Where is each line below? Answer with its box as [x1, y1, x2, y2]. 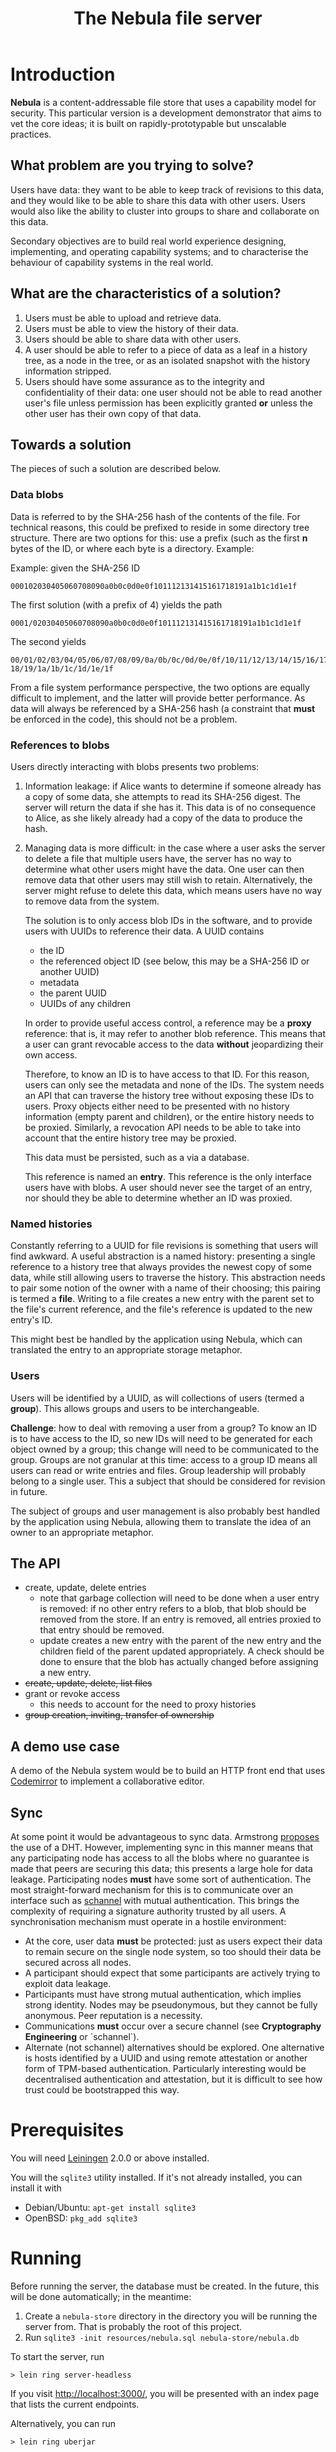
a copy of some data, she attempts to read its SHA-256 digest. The [24, 790, 301, 802]
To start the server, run [10, 2350, 105, 2362]
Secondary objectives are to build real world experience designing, [10, 235, 287, 247]
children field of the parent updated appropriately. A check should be [39, 1645, 325, 1657]
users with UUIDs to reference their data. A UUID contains [24, 925, 265, 937]
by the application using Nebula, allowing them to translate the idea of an [10, 1515, 312, 1527]
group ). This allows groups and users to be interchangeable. [10, 1402, 260, 1414]
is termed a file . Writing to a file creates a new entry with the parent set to [10, 1293, 315, 1305]
